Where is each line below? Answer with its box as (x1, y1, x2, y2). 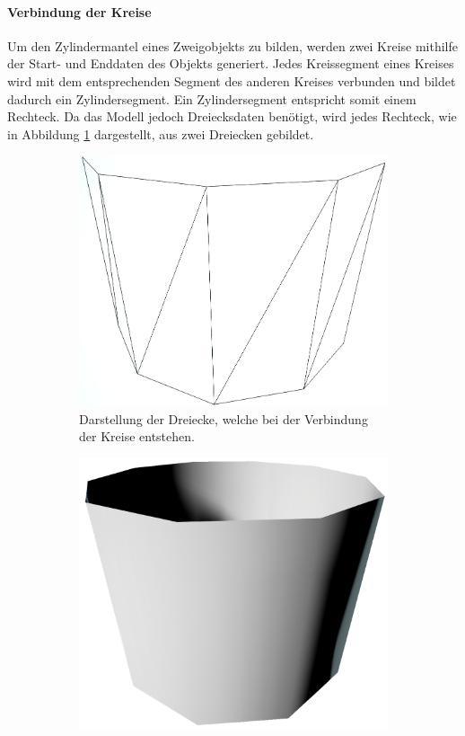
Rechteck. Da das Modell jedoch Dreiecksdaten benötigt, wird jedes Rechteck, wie (7, 107, 457, 126)
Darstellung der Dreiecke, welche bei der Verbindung (79, 409, 368, 428)
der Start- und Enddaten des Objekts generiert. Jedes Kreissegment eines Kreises (7, 54, 454, 73)
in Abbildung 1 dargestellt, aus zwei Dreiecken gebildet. (7, 124, 314, 143)
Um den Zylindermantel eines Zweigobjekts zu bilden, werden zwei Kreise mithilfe (7, 36, 458, 55)
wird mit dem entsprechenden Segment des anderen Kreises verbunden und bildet (7, 71, 456, 90)
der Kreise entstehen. (79, 427, 195, 446)
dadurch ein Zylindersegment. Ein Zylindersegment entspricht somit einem (7, 89, 417, 108)
